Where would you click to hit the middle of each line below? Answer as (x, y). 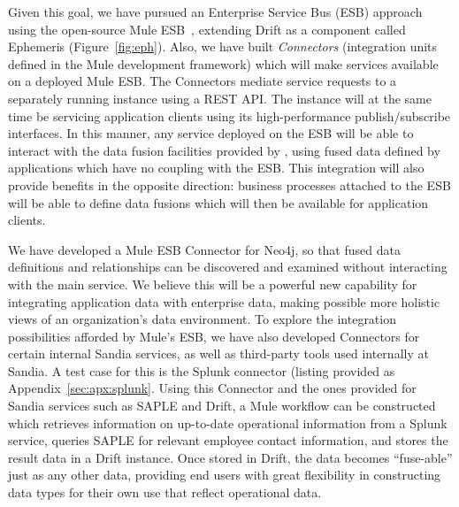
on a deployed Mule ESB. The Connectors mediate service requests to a (203, 81)
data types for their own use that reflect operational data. (165, 492)
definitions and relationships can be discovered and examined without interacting (228, 267)
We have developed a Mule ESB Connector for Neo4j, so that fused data (204, 249)
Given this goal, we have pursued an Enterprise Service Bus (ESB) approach (215, 12)
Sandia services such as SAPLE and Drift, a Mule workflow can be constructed (222, 406)
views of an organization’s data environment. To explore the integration (202, 319)
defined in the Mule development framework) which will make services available (223, 63)
